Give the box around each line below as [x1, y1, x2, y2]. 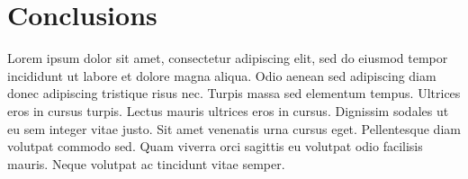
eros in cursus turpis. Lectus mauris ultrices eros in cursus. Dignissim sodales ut [7, 101, 449, 120]
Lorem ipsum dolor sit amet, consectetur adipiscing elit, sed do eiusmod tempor [7, 49, 448, 67]
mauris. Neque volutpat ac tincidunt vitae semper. [7, 154, 285, 173]
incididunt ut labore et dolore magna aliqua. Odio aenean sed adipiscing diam [7, 66, 436, 85]
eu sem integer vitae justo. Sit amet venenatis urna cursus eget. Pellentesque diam [7, 119, 461, 138]
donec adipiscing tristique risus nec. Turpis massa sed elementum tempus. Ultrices [7, 84, 461, 103]
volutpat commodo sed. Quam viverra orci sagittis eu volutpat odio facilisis [7, 137, 423, 156]
